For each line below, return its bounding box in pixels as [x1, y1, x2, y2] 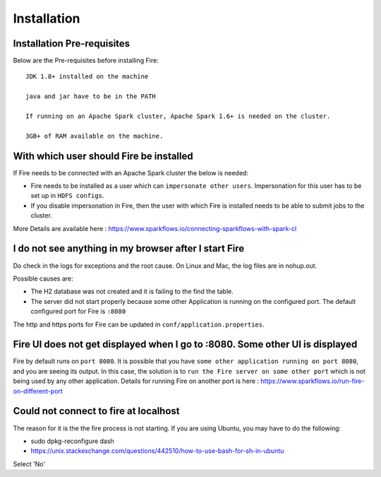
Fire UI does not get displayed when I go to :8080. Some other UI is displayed [13, 338, 358, 351]
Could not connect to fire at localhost [13, 405, 180, 417]
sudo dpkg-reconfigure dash [30, 437, 114, 445]
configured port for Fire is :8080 [30, 307, 126, 316]
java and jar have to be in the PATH [25, 93, 157, 100]
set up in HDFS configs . [30, 192, 104, 200]
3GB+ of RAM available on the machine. [25, 131, 164, 140]
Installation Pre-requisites [13, 37, 131, 49]
